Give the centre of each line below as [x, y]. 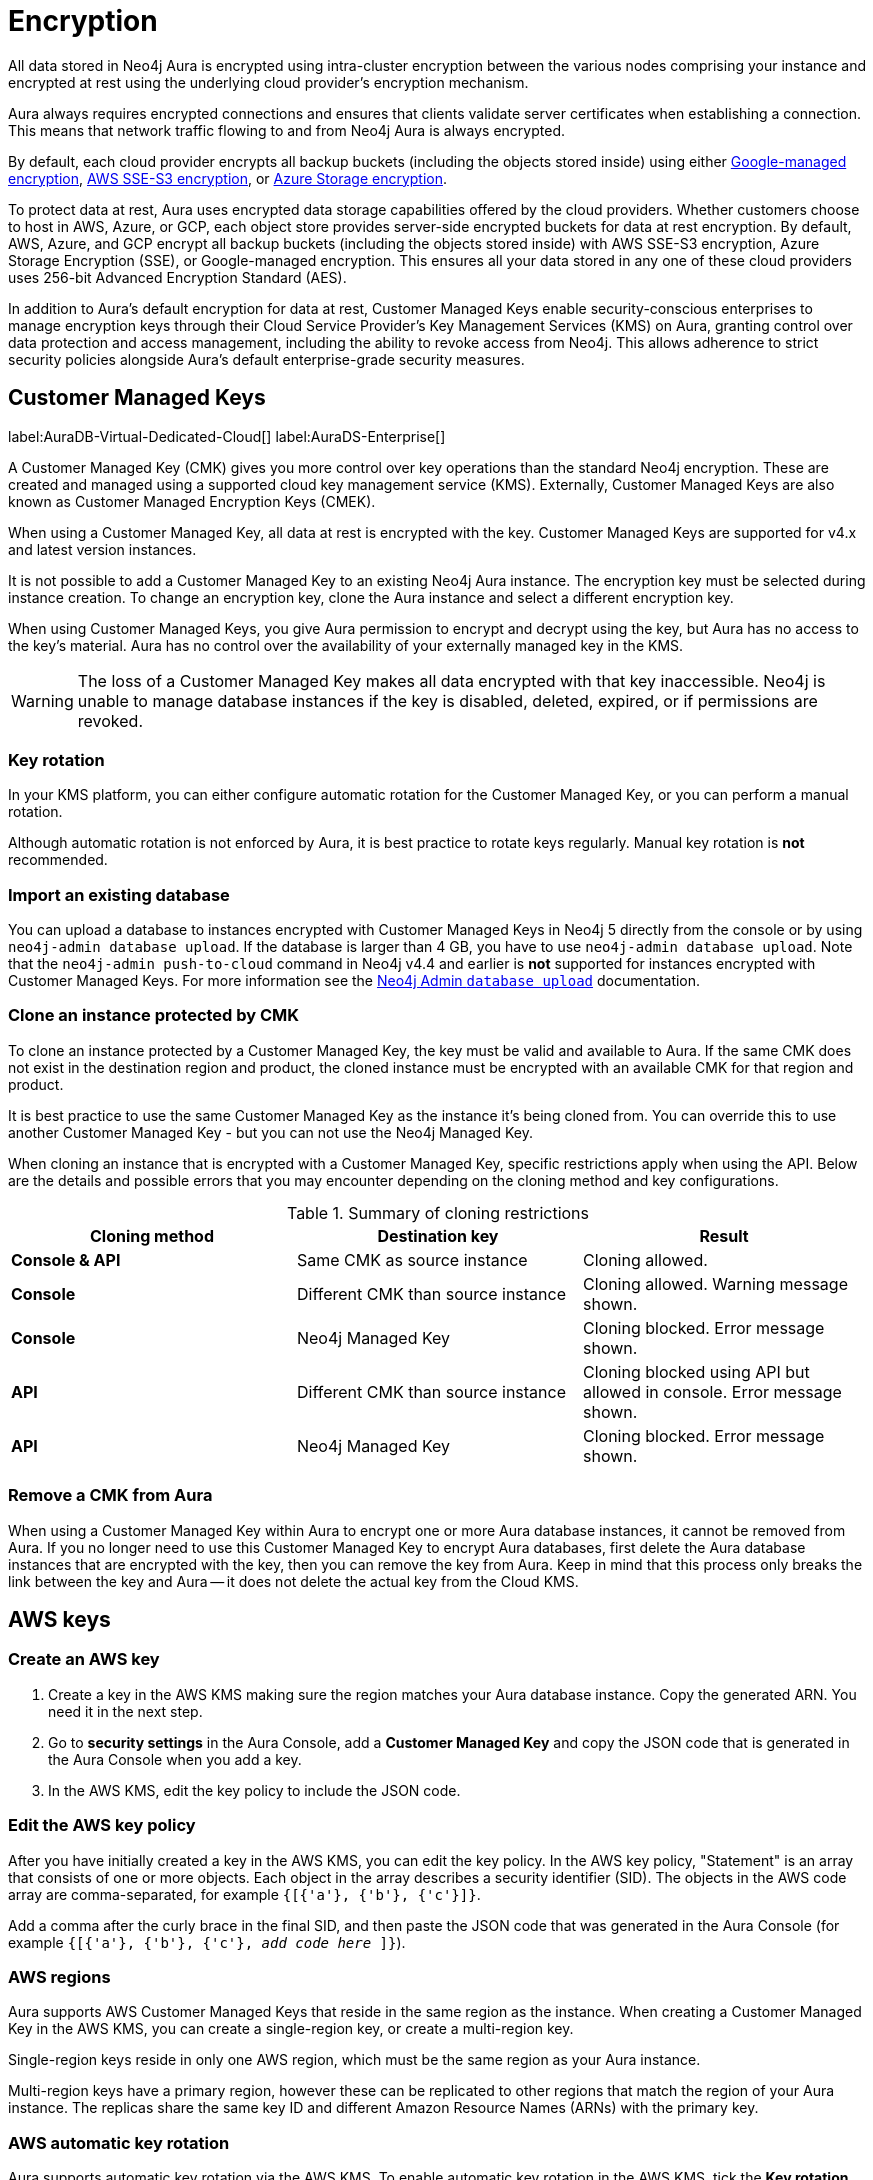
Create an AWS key [84, 1659]
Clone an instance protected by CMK [154, 1015]
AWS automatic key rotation [119, 2142]
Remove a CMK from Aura [110, 1495]
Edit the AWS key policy [102, 1825]
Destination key [438, 1235]
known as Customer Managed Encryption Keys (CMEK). [192, 501]
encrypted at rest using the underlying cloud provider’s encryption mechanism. [268, 82]
